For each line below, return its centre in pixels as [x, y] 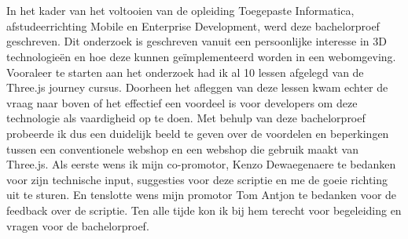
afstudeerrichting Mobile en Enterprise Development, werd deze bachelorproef [193, 25]
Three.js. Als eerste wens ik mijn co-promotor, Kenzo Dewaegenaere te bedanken [201, 164]
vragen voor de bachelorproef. [78, 225]
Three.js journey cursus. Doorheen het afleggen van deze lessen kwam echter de [197, 87]
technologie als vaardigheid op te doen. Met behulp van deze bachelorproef [186, 118]
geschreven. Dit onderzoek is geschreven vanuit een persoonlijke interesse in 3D [197, 41]
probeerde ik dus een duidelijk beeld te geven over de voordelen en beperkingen [198, 133]
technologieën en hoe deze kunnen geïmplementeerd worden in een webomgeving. [201, 56]
